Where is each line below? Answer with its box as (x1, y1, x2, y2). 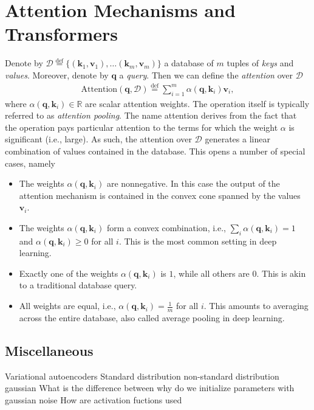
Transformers (5, 21, 118, 46)
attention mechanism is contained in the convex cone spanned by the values (19, 189, 301, 201)
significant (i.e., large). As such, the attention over (5, 133, 192, 145)
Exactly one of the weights (19, 266, 118, 279)
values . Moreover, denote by (5, 68, 109, 81)
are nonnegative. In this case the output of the (106, 177, 280, 190)
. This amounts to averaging (203, 299, 309, 312)
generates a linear (205, 133, 270, 145)
